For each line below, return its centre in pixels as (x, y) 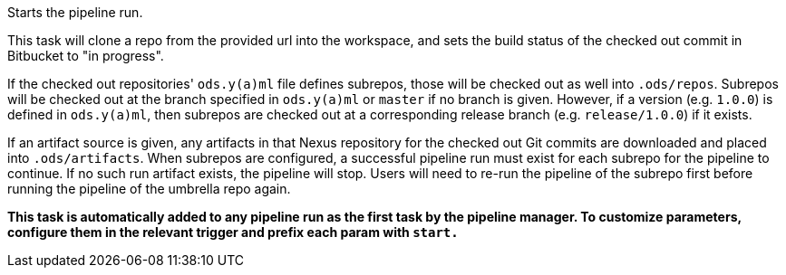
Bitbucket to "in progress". (86, 56)
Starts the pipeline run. (75, 12)
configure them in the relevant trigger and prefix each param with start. (233, 232)
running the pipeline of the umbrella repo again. (149, 189)
